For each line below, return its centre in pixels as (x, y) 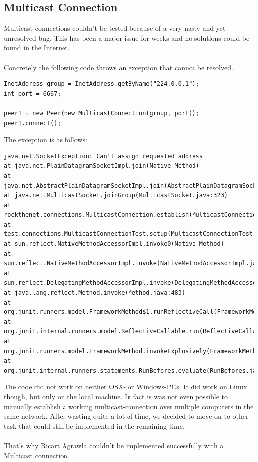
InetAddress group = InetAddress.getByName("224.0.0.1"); (102, 84)
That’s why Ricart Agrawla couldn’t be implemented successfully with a (114, 445)
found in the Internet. (37, 47)
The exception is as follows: (46, 139)
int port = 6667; (32, 94)
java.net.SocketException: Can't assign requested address (103, 156)
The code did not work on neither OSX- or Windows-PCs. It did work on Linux (126, 387)
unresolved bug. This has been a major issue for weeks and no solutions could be (127, 38)
